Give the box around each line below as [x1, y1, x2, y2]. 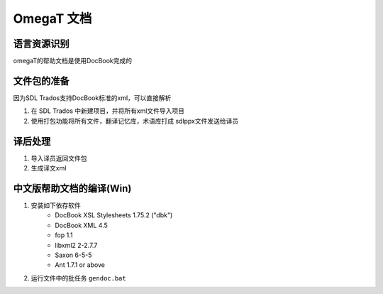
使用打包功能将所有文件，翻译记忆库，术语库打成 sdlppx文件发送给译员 [30, 116, 239, 125]
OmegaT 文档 [13, 11, 92, 26]
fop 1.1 [55, 231, 73, 239]
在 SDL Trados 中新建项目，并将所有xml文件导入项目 [30, 107, 184, 115]
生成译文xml [30, 164, 67, 173]
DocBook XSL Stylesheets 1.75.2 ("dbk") [55, 211, 173, 219]
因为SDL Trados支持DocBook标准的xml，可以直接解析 [13, 93, 172, 102]
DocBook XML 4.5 [55, 221, 108, 229]
